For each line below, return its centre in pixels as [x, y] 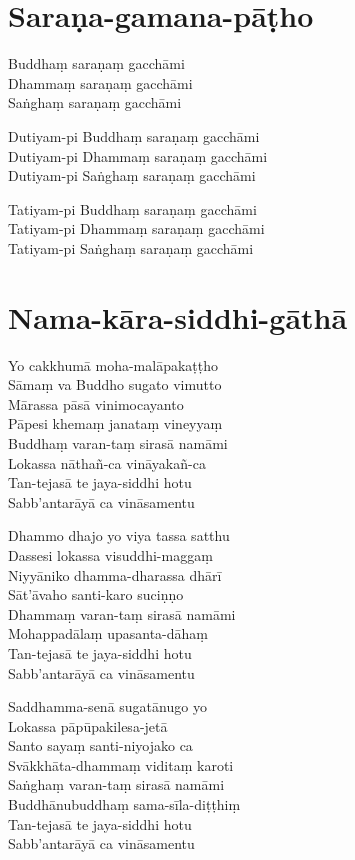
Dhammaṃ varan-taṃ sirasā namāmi [122, 613]
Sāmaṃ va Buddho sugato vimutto [115, 384]
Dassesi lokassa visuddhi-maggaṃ [110, 554]
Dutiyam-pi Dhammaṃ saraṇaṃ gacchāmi [138, 155]
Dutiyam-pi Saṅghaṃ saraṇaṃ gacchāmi [132, 175]
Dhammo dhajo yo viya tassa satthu [119, 535]
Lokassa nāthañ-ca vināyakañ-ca [107, 462]
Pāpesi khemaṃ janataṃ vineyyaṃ [115, 423]
